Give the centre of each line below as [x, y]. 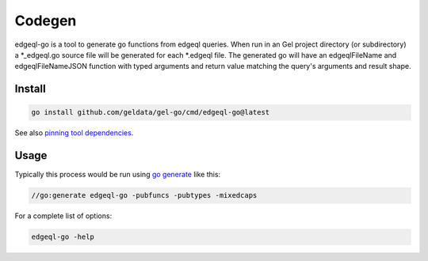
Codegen [46, 21]
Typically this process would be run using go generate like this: [118, 175]
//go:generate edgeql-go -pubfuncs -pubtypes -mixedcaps [144, 195]
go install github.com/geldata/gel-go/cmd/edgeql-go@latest [151, 112]
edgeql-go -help [63, 237]
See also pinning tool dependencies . [74, 133]
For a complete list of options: [63, 216]
